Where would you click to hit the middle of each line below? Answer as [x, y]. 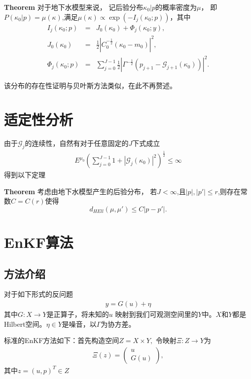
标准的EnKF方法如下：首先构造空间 [62, 340]
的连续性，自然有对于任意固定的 [77, 143]
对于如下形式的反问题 [38, 294]
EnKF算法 [39, 242]
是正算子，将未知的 [78, 314]
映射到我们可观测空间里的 [157, 314]
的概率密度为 [176, 7]
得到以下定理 [25, 175]
